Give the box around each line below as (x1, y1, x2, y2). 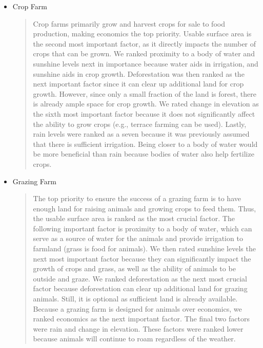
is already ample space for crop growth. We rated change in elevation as (33, 98, 259, 109)
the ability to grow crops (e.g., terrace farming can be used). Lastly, (33, 118, 247, 129)
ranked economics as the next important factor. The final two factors (33, 313, 250, 324)
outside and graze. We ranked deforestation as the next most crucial (33, 273, 247, 284)
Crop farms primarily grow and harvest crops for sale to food (33, 18, 225, 29)
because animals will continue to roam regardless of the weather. (33, 333, 236, 344)
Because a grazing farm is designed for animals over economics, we (33, 303, 242, 314)
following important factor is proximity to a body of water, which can (33, 223, 252, 233)
